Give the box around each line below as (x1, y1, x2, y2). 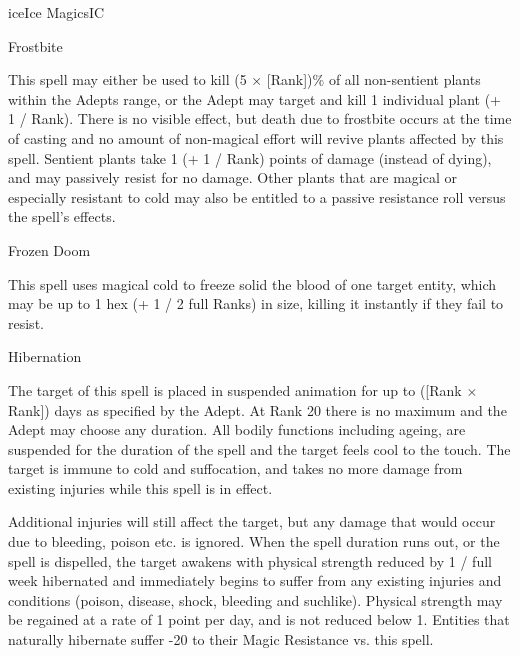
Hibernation (8, 346, 82, 367)
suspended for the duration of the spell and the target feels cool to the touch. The (8, 438, 511, 459)
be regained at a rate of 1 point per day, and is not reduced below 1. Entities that (8, 609, 510, 630)
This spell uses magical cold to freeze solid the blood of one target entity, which (8, 273, 497, 294)
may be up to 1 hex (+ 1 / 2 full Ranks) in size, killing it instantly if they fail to (8, 293, 504, 314)
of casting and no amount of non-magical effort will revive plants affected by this (8, 127, 504, 148)
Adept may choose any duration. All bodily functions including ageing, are (8, 419, 466, 440)
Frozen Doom (8, 239, 91, 260)
